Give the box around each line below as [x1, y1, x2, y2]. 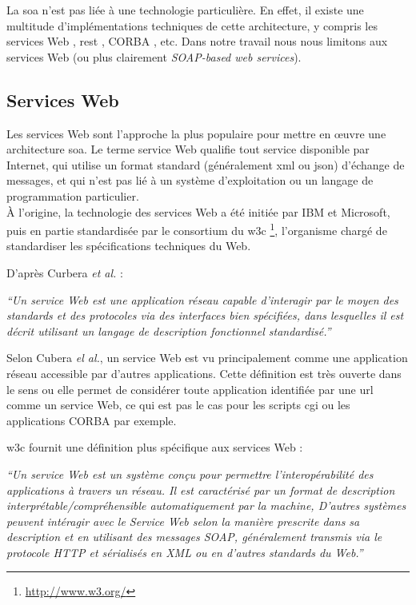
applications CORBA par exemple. [6, 412, 177, 428]
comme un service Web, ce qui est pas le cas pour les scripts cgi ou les [6, 396, 350, 413]
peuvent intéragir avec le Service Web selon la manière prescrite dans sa [6, 512, 360, 529]
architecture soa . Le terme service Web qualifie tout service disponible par [6, 141, 370, 157]
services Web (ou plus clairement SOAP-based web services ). [6, 48, 302, 65]
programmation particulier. [6, 187, 139, 204]
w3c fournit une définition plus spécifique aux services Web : [6, 439, 303, 456]
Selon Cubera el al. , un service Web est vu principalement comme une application [6, 349, 408, 366]
